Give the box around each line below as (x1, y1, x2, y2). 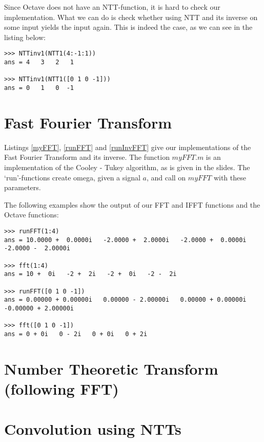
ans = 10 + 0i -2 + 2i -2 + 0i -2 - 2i (4, 270, 177, 278)
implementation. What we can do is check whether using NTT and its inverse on (4, 11, 258, 22)
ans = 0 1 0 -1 (4, 84, 74, 91)
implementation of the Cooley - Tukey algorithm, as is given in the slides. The (4, 161, 250, 172)
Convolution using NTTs (4, 418, 181, 439)
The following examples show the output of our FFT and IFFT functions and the (4, 199, 260, 210)
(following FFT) (4, 378, 119, 399)
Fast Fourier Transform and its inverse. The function (4, 152, 170, 162)
